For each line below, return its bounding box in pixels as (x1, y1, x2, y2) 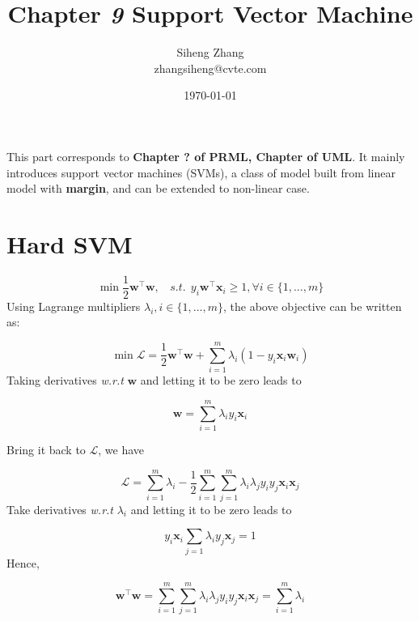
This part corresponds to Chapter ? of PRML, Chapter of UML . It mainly (6, 147, 405, 164)
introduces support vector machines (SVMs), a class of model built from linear (6, 164, 396, 181)
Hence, (6, 554, 40, 571)
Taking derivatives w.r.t (6, 372, 124, 389)
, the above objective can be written (223, 297, 402, 314)
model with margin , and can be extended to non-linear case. (6, 180, 310, 197)
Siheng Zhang (176, 44, 244, 61)
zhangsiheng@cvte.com (154, 59, 267, 76)
